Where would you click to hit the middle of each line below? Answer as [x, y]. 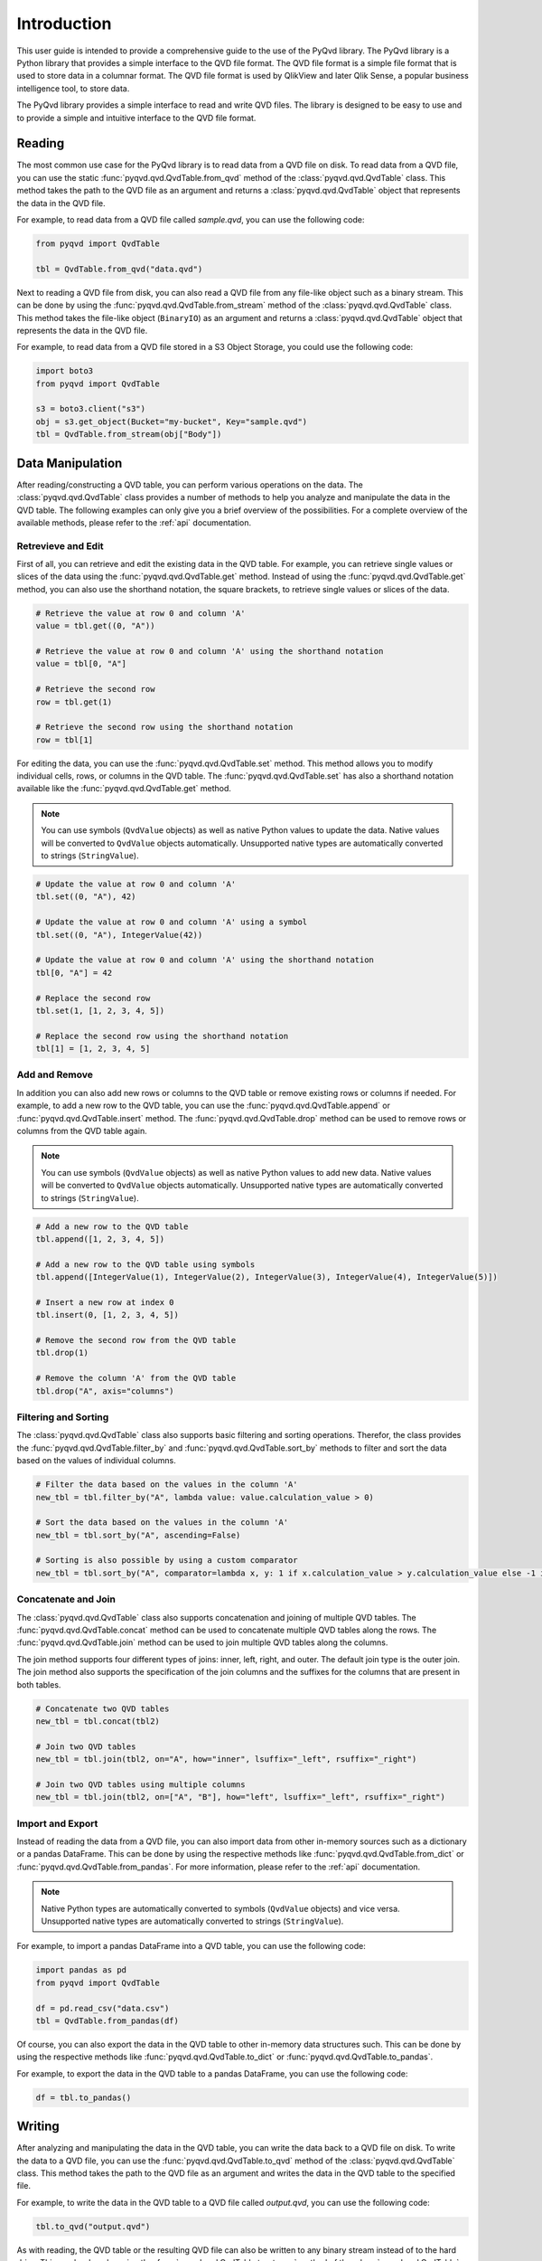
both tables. [39, 1684]
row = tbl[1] [65, 740]
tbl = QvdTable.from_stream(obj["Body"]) [129, 435]
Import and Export [57, 1823]
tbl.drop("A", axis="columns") [105, 1391]
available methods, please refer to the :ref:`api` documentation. [134, 522]
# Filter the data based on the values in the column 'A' [167, 1485]
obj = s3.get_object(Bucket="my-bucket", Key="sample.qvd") [172, 421]
